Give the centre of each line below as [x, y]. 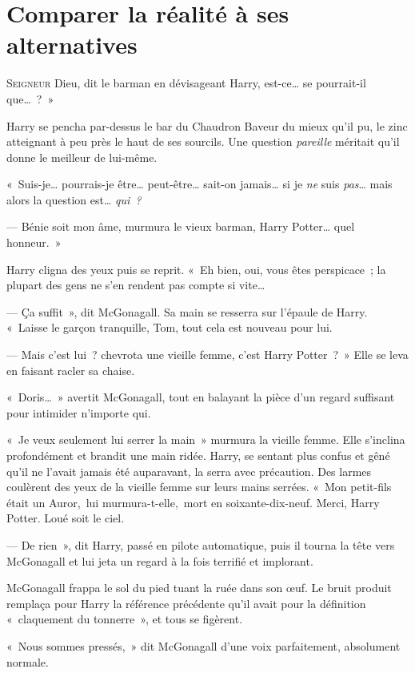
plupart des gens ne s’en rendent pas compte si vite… [136, 285]
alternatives [72, 44]
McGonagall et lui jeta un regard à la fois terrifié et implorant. [160, 560]
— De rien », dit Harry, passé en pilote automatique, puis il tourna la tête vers [201, 544]
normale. [28, 661]
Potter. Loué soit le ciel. [66, 518]
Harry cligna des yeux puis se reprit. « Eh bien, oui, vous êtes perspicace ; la [196, 269]
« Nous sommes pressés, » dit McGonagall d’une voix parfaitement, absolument [204, 645]
